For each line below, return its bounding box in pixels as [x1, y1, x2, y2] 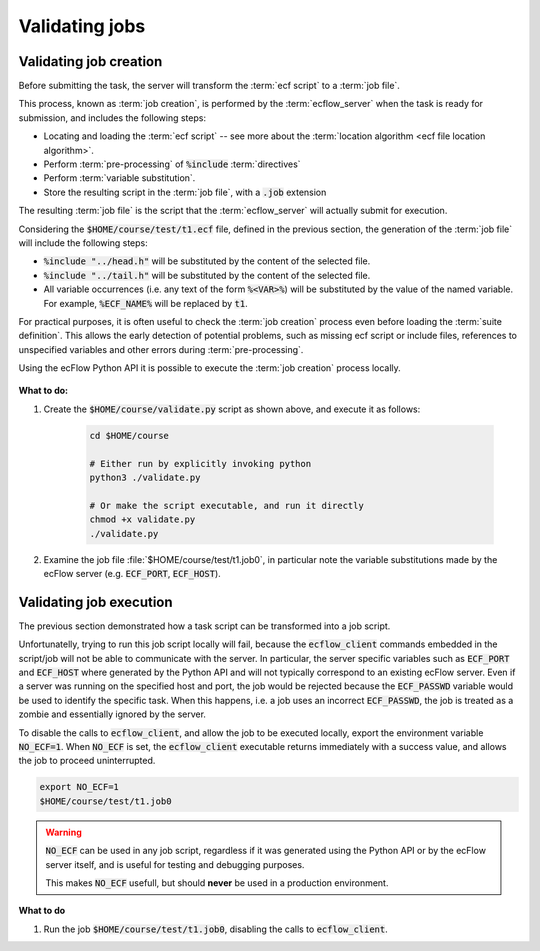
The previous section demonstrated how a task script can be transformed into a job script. [18, 620, 391, 632]
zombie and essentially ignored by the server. [18, 708, 207, 720]
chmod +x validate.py [89, 514, 196, 525]
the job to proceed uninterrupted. [18, 755, 156, 767]
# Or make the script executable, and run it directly [89, 500, 364, 511]
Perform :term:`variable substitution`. [43, 172, 196, 184]
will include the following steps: [18, 236, 149, 249]
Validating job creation [18, 53, 163, 70]
